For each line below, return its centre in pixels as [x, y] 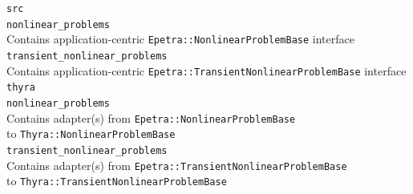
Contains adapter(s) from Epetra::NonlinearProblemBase [151, 117]
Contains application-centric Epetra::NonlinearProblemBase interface [180, 39]
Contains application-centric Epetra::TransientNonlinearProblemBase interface [206, 70]
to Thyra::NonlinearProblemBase [91, 133]
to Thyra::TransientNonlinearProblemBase [117, 181]
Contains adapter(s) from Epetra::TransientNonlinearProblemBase [177, 165]
